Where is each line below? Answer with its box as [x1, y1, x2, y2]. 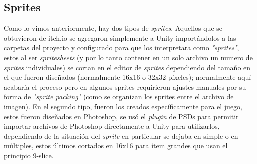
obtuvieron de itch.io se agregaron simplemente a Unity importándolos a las [4, 32, 236, 43]
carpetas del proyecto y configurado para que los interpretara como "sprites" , [4, 42, 239, 53]
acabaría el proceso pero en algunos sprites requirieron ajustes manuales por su [4, 81, 246, 92]
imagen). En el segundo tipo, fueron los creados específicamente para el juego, [4, 101, 242, 111]
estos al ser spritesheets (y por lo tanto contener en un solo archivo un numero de [4, 52, 253, 62]
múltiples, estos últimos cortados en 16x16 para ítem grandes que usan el [4, 140, 228, 151]
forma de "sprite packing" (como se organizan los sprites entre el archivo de [4, 91, 234, 102]
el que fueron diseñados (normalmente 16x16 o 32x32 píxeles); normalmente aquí [4, 72, 251, 82]
